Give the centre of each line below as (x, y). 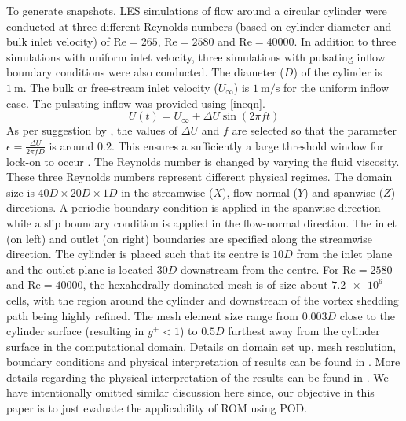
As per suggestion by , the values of (92, 130)
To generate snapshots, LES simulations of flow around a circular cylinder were (197, 10)
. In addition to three (345, 41)
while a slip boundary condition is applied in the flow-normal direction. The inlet (201, 222)
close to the (367, 315)
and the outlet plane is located (80, 269)
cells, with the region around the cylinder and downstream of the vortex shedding (203, 299)
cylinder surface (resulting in (75, 331)
